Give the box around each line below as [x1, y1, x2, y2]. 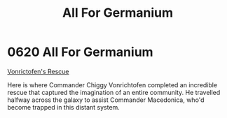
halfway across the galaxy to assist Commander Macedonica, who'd [7, 96, 205, 104]
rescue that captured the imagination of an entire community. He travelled [7, 88, 221, 96]
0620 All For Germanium [7, 44, 153, 60]
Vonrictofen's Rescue [7, 67, 69, 75]
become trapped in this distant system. [7, 103, 121, 111]
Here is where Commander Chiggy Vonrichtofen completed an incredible [7, 80, 218, 89]
